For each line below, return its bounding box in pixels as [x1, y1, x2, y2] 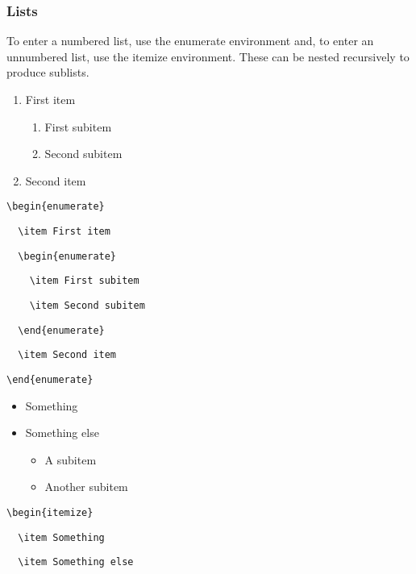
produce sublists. [6, 64, 89, 81]
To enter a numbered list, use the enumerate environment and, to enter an [6, 32, 374, 49]
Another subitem [44, 478, 128, 495]
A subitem [44, 451, 97, 468]
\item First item [18, 226, 110, 238]
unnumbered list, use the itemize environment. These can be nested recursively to [6, 48, 410, 64]
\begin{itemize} [6, 507, 94, 518]
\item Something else [18, 556, 134, 568]
